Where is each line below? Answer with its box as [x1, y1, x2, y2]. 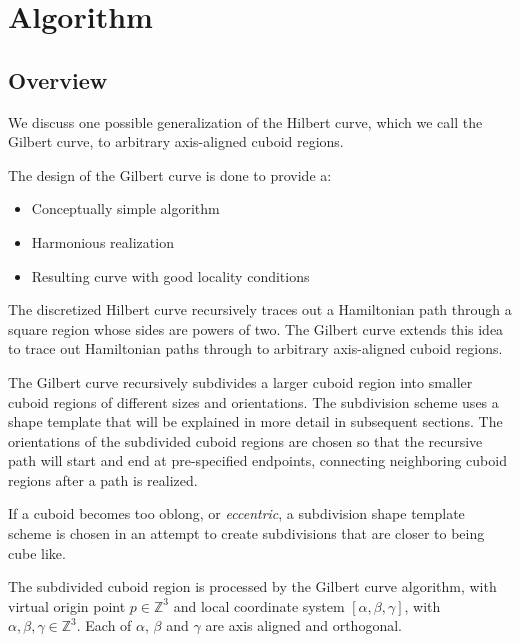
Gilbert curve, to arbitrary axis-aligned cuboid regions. [8, 131, 344, 152]
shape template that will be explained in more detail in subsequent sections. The [8, 411, 503, 432]
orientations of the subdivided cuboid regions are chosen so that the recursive [8, 430, 483, 451]
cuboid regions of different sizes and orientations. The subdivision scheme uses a [8, 391, 499, 412]
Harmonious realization [31, 231, 174, 252]
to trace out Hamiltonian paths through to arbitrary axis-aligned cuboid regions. [8, 338, 503, 359]
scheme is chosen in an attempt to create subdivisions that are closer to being [8, 523, 485, 544]
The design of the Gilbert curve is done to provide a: [8, 164, 332, 185]
